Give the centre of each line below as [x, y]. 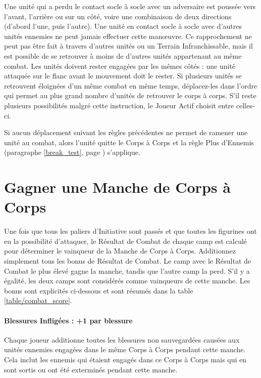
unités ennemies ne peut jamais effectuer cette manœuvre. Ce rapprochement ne [128, 36]
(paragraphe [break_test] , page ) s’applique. [72, 152]
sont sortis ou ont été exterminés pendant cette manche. [91, 369]
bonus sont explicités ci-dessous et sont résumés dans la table [99, 290]
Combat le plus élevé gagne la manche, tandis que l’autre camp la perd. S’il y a [127, 270]
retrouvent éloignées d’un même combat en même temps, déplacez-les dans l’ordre [131, 85]
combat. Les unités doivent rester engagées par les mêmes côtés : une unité [120, 66]
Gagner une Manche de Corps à [117, 187]
